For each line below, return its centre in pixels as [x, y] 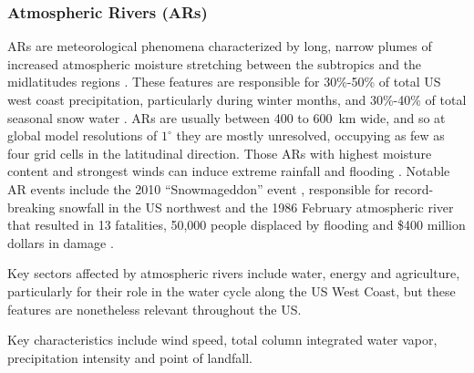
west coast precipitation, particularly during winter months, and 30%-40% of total [237, 99]
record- [414, 188]
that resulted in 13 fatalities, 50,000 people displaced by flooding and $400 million [237, 225]
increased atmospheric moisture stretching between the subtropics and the [215, 63]
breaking [31, 207]
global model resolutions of [82, 135]
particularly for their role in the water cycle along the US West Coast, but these [232, 290]
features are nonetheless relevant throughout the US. [155, 309]
